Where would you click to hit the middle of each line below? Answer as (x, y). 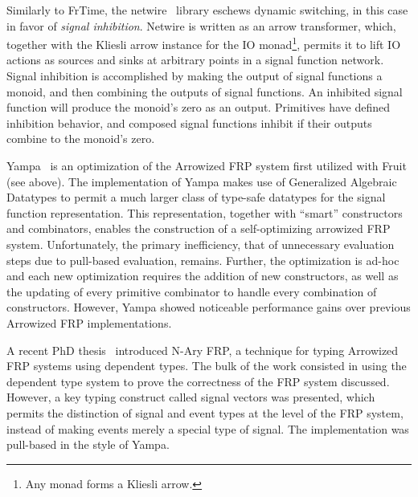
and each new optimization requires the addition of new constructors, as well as (203, 276)
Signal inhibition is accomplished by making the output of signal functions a (195, 76)
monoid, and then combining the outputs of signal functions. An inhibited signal (205, 91)
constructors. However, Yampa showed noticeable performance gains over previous (209, 307)
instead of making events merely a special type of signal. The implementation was (208, 428)
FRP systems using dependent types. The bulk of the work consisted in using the (207, 366)
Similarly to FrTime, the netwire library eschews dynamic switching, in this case (207, 10)
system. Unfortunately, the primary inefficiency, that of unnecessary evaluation (201, 244)
